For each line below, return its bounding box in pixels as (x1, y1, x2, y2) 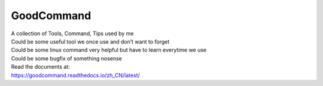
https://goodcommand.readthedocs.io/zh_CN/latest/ (11, 72, 140, 79)
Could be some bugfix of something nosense (11, 54, 123, 62)
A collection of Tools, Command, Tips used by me (11, 30, 134, 37)
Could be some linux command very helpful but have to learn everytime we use (11, 47, 207, 54)
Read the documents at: (11, 63, 70, 70)
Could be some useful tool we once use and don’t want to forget (11, 38, 170, 45)
